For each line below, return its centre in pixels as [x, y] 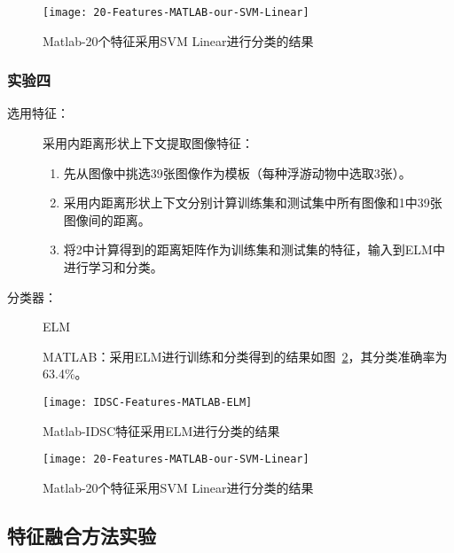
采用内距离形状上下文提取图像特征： [148, 143]
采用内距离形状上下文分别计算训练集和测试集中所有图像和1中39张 [253, 203]
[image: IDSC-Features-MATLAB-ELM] [148, 402]
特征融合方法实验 [82, 535]
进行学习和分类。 [113, 267]
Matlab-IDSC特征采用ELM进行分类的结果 [161, 430]
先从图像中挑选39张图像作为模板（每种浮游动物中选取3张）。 [237, 172]
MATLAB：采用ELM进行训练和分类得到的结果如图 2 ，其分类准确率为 [245, 356]
